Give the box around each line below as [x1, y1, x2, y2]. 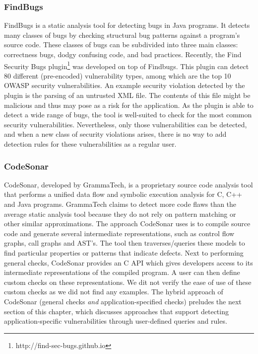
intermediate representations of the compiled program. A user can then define [4, 267, 240, 277]
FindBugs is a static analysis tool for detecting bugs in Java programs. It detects [4, 20, 250, 30]
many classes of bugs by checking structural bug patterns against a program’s [4, 29, 240, 40]
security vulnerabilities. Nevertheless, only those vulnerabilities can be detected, [4, 119, 247, 129]
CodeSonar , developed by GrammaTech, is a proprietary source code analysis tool [4, 179, 253, 189]
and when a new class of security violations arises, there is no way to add [4, 129, 227, 139]
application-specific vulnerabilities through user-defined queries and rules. [4, 316, 227, 326]
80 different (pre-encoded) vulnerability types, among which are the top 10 [4, 70, 231, 81]
